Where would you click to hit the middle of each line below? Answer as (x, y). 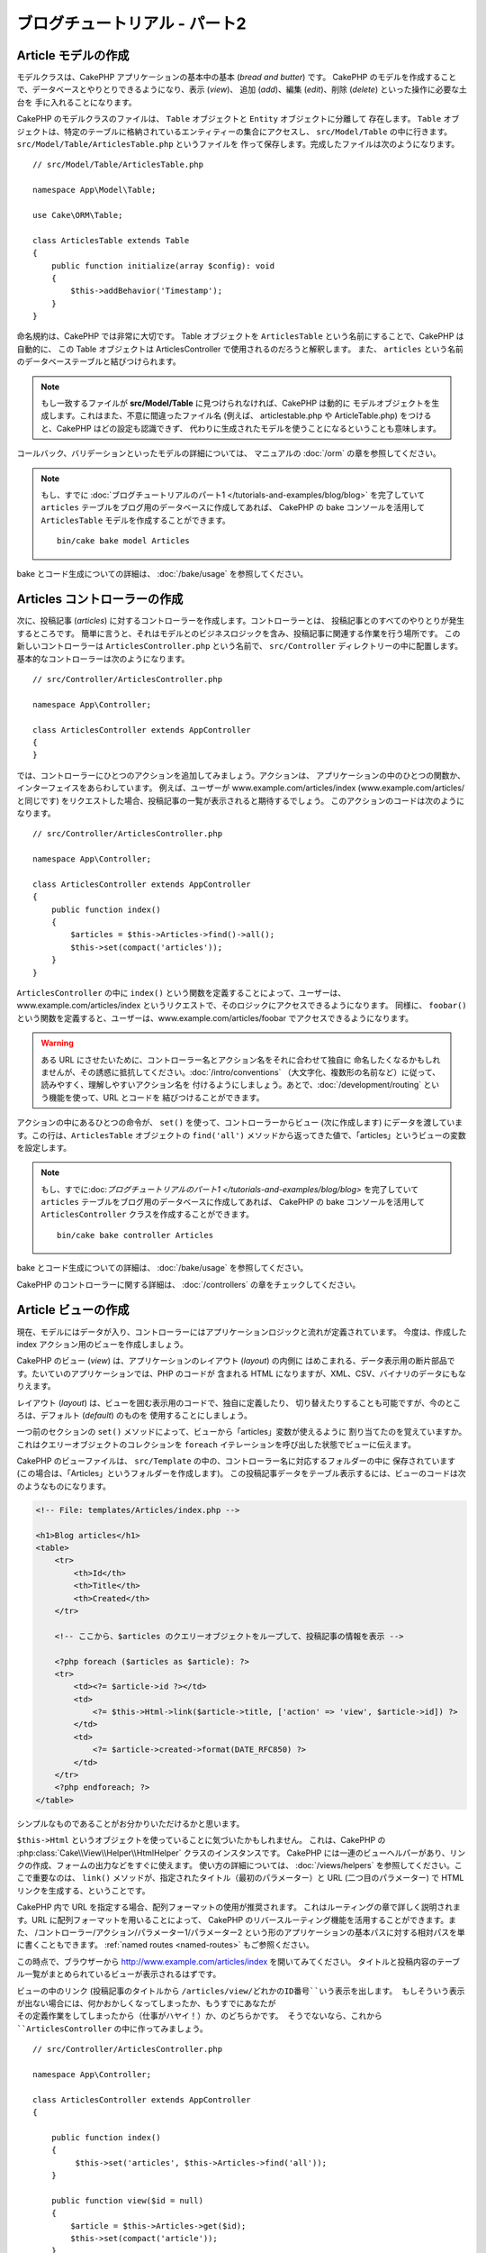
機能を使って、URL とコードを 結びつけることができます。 (156, 1097)
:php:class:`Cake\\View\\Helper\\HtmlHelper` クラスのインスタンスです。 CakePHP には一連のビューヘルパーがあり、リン (241, 1853)
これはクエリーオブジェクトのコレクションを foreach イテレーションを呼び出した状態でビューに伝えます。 (216, 1444)
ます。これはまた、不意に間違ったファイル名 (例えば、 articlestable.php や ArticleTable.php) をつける (244, 415)
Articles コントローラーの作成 (100, 599)
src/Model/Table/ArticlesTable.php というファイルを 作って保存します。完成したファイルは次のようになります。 (238, 144)
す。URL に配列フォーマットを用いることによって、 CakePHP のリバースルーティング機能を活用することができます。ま (236, 1920)
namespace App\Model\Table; (94, 190)
